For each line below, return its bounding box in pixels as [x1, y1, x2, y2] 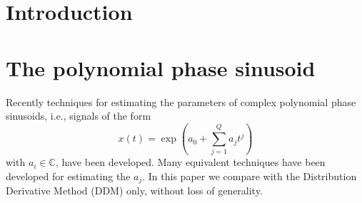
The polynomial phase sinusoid [6, 53, 316, 82]
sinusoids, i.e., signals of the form [6, 108, 151, 123]
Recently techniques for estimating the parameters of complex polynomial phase [6, 94, 356, 109]
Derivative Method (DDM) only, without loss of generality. [6, 183, 263, 198]
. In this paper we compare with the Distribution [142, 169, 357, 183]
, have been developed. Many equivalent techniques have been [55, 155, 326, 170]
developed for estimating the [6, 169, 131, 183]
